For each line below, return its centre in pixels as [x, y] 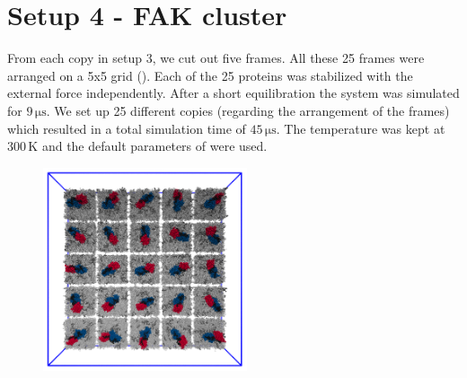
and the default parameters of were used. [154, 146]
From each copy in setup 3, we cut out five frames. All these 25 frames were [216, 58]
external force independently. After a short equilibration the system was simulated [233, 93]
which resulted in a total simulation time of [127, 128]
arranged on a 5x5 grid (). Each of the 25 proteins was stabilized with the [210, 75]
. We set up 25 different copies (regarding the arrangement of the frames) [248, 110]
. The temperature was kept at [361, 128]
